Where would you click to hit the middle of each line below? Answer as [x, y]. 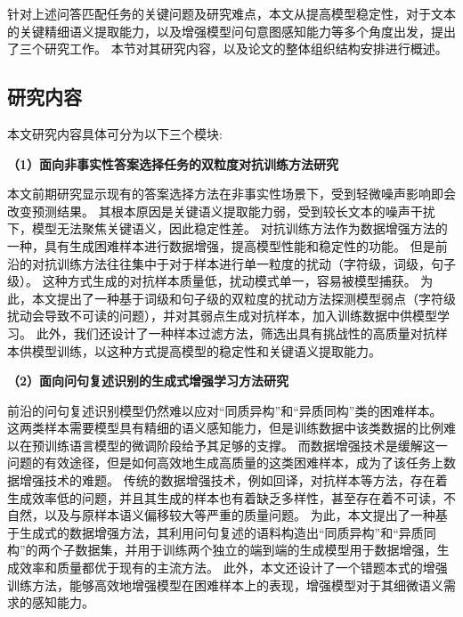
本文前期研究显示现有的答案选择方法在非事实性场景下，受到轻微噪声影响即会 [231, 194]
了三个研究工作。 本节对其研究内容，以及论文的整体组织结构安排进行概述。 [227, 49]
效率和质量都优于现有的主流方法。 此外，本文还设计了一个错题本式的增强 [233, 568]
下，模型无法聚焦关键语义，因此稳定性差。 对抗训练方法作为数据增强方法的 [227, 228]
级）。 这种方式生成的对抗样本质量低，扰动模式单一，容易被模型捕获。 [212, 281]
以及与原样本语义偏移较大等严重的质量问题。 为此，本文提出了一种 [240, 515]
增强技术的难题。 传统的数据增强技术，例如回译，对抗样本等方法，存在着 [233, 480]
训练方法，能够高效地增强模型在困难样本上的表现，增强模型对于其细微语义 [225, 585]
